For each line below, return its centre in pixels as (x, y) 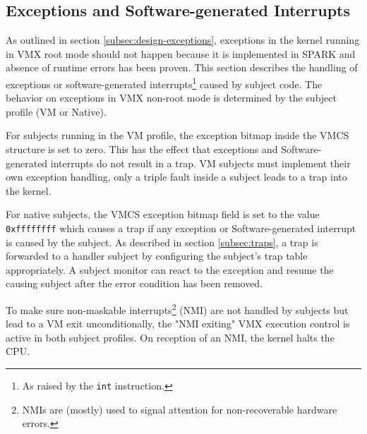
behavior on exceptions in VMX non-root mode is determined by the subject (171, 98)
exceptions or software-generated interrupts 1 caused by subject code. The (164, 83)
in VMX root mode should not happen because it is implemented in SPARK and (181, 53)
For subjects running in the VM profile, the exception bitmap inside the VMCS (178, 135)
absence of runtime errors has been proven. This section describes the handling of (182, 67)
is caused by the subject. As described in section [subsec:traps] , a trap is (162, 242)
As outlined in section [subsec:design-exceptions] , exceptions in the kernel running (183, 40)
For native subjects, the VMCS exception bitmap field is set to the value (163, 214)
